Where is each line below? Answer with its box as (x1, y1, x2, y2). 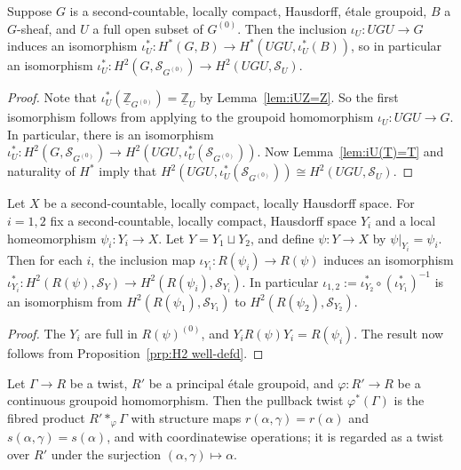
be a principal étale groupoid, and (148, 373, 334, 392)
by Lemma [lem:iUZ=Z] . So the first (199, 88, 399, 107)
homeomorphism (7, 228, 97, 247)
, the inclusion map (91, 251, 195, 268)
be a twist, (69, 373, 128, 392)
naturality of (7, 162, 76, 180)
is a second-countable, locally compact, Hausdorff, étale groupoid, (69, 2, 427, 20)
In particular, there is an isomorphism (7, 124, 214, 143)
